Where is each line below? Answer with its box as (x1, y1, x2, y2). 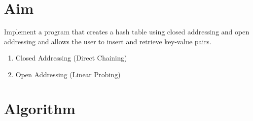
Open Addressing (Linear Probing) (15, 69, 121, 79)
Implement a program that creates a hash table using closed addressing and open (4, 27, 250, 37)
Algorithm (4, 98, 75, 118)
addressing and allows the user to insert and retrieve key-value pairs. (4, 36, 212, 46)
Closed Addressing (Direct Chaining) (15, 53, 127, 63)
